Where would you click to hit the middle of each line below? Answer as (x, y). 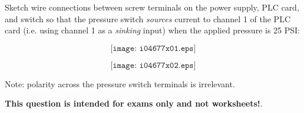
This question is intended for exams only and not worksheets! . (134, 103)
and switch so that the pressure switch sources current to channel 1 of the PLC (148, 18)
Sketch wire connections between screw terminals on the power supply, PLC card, (152, 7)
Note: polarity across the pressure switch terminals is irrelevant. (120, 83)
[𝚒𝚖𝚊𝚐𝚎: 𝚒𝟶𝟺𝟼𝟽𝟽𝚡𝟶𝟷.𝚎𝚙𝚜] (153, 48)
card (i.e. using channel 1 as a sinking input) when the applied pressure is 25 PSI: (153, 30)
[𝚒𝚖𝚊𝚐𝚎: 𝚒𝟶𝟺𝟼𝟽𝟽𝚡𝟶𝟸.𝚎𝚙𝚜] (153, 65)
